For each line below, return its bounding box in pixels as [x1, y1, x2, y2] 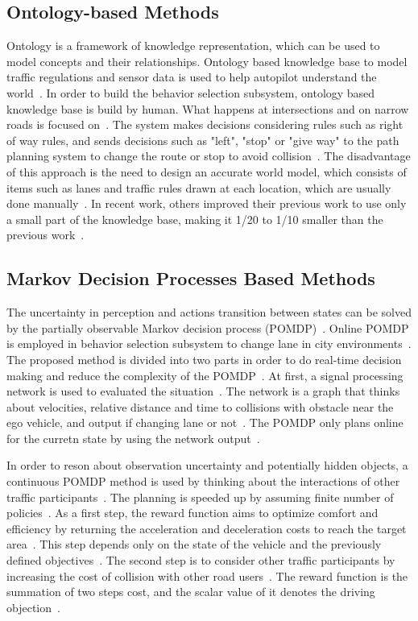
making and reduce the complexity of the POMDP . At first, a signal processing [6, 366, 404, 383]
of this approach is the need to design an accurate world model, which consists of [6, 163, 407, 180]
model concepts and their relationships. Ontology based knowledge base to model [6, 52, 408, 69]
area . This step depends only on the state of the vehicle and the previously [6, 536, 382, 553]
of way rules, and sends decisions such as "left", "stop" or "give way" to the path [6, 131, 399, 148]
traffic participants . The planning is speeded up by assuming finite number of [6, 488, 394, 505]
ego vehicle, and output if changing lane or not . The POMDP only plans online [6, 414, 404, 431]
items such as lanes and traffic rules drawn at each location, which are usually [6, 179, 391, 196]
